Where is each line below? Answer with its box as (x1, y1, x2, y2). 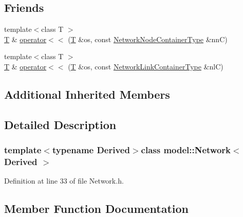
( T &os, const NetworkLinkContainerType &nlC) (68, 61, 223, 71)
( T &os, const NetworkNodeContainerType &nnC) (68, 33, 228, 44)
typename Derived (52, 143, 130, 156)
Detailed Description (4, 116, 117, 132)
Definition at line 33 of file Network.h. (4, 175, 124, 186)
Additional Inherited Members (4, 86, 170, 102)
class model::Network (141, 143, 231, 156)
